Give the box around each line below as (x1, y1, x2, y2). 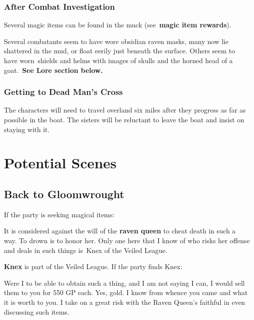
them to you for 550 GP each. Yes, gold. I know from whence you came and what (4, 287, 248, 297)
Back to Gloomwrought (4, 186, 125, 201)
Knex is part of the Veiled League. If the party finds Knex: (4, 261, 183, 272)
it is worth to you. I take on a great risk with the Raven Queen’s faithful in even (4, 297, 245, 307)
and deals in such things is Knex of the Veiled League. (4, 245, 168, 255)
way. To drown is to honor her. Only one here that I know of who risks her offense (4, 235, 250, 245)
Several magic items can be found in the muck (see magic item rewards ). (4, 20, 232, 30)
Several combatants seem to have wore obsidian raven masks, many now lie (4, 36, 229, 46)
